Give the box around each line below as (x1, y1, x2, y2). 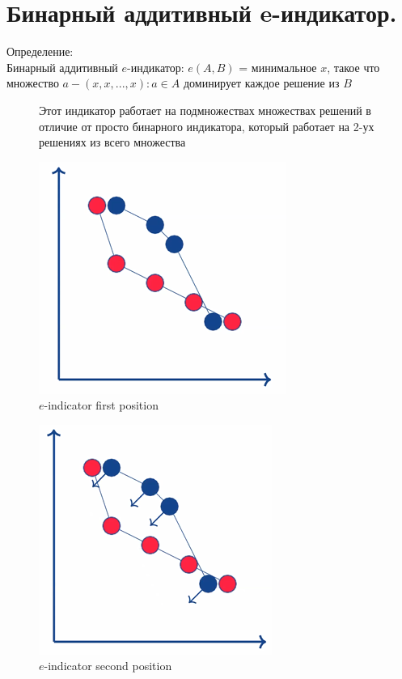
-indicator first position (44, 397, 159, 414)
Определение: (6, 43, 74, 60)
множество (6, 74, 59, 91)
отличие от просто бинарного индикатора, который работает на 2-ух (39, 117, 374, 134)
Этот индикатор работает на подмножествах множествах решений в (39, 101, 371, 118)
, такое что (327, 58, 380, 75)
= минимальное (239, 58, 317, 75)
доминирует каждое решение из (183, 74, 340, 91)
